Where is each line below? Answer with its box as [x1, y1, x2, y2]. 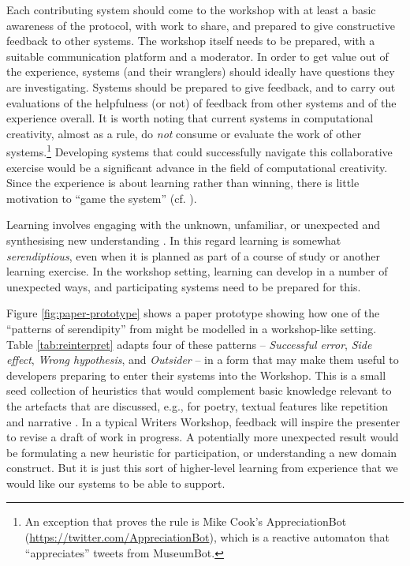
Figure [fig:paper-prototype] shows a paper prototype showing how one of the [6, 305, 380, 321]
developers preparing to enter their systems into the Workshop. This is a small [6, 366, 386, 383]
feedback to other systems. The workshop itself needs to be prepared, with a [6, 32, 375, 49]
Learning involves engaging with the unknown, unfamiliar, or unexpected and [6, 216, 381, 233]
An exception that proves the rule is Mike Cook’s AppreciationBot [24, 513, 347, 530]
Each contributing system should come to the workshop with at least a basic [6, 2, 376, 17]
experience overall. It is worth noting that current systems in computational [6, 110, 374, 126]
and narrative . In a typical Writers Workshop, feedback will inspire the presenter [6, 413, 401, 429]
